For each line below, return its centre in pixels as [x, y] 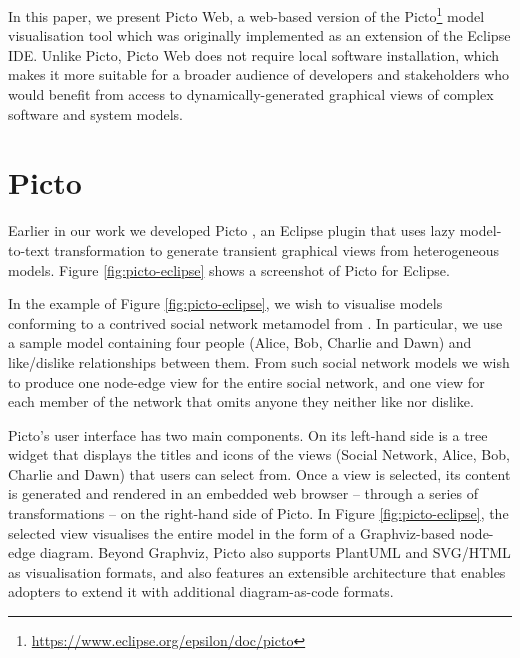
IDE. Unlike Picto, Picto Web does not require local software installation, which [254, 54]
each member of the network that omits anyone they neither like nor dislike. [241, 401]
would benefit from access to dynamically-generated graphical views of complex [251, 94]
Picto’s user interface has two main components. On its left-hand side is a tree [248, 434]
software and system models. [95, 113]
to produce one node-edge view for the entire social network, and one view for [246, 381]
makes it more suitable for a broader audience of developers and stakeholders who [259, 74]
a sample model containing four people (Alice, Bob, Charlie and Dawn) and [240, 342]
